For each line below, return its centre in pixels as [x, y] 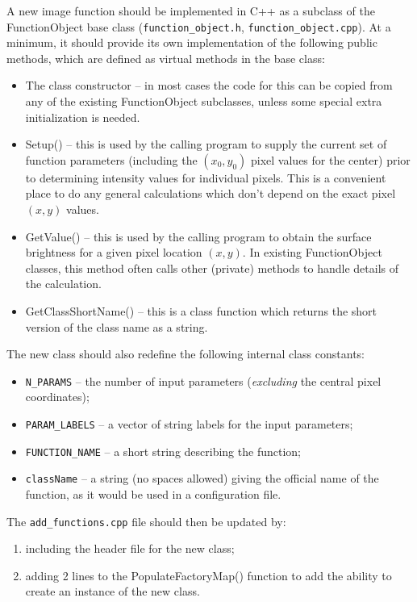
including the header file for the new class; [130, 548]
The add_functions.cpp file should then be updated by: [146, 521]
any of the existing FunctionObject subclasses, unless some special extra [204, 101]
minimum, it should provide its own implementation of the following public [192, 42]
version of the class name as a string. [117, 326]
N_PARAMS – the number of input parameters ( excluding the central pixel [203, 380]
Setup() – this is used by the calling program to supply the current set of [206, 144]
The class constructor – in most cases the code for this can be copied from [209, 85]
